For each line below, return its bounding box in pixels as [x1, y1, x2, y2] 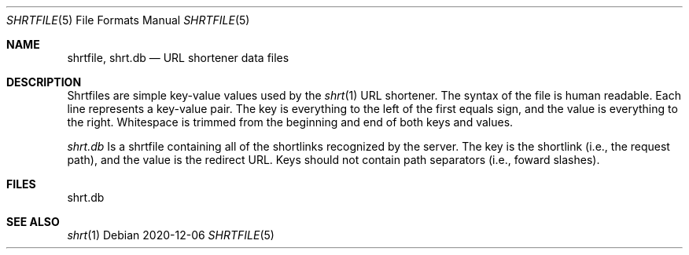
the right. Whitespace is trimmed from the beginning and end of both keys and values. [67, 115, 514, 129]
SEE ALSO [6, 215, 60, 228]
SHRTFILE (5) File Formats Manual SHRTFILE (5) [6, 13, 250, 27]
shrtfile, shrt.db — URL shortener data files [67, 51, 289, 64]
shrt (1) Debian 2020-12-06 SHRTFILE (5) [67, 228, 274, 242]
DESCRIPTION [6, 75, 82, 89]
